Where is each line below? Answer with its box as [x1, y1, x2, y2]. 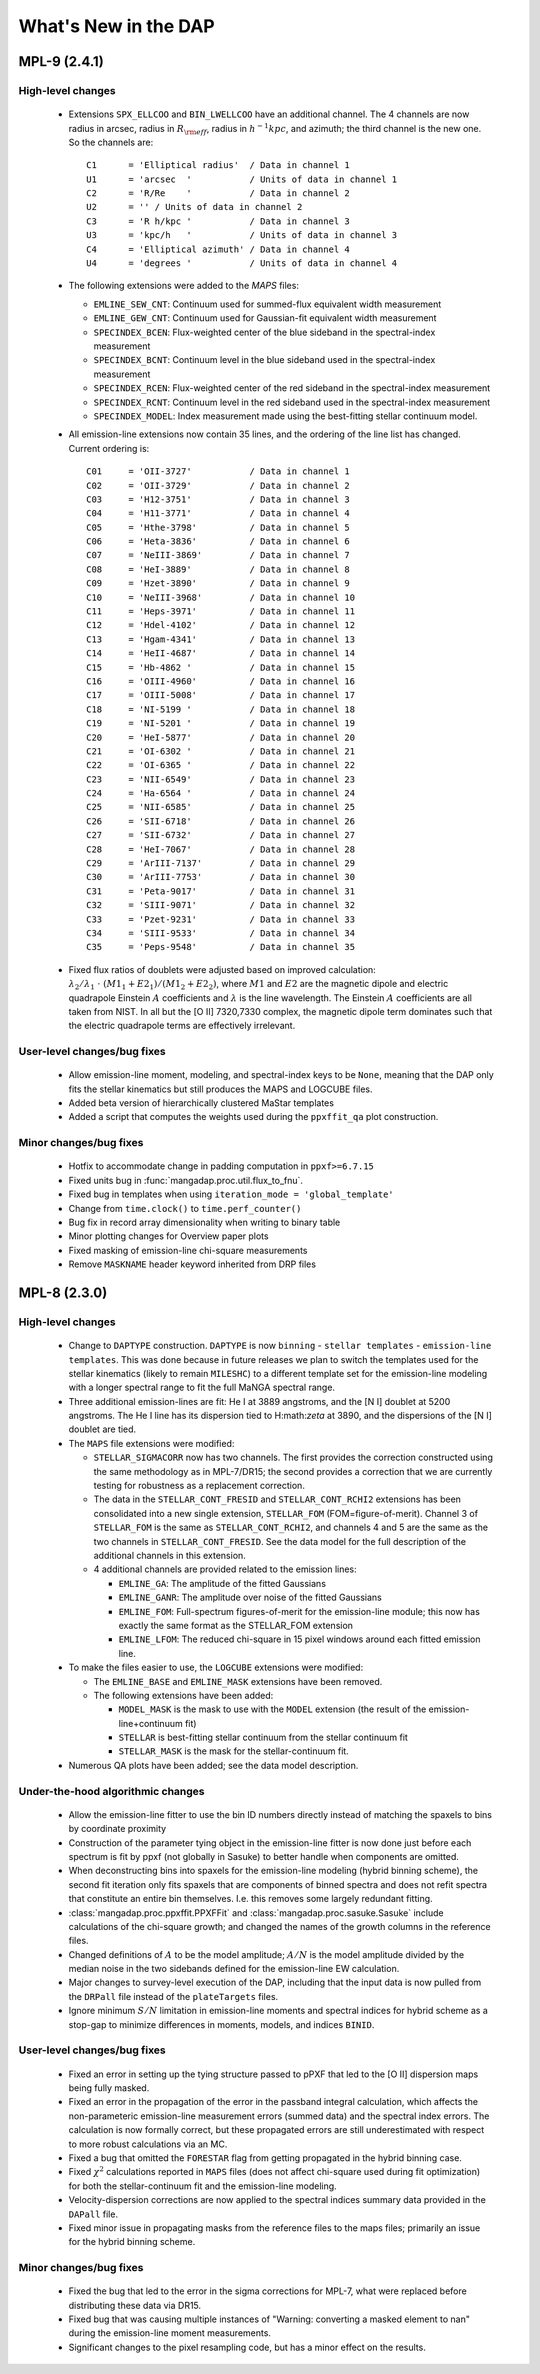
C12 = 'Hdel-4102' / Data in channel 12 [86, 620, 355, 631]
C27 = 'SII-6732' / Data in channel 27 [86, 830, 355, 841]
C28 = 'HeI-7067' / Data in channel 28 [86, 843, 355, 855]
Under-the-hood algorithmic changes [18, 1784, 205, 1798]
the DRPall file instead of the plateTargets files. [68, 1990, 279, 2002]
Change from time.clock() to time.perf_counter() [68, 1202, 302, 1214]
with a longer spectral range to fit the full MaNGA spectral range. [68, 1381, 335, 1394]
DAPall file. [68, 2208, 119, 2220]
